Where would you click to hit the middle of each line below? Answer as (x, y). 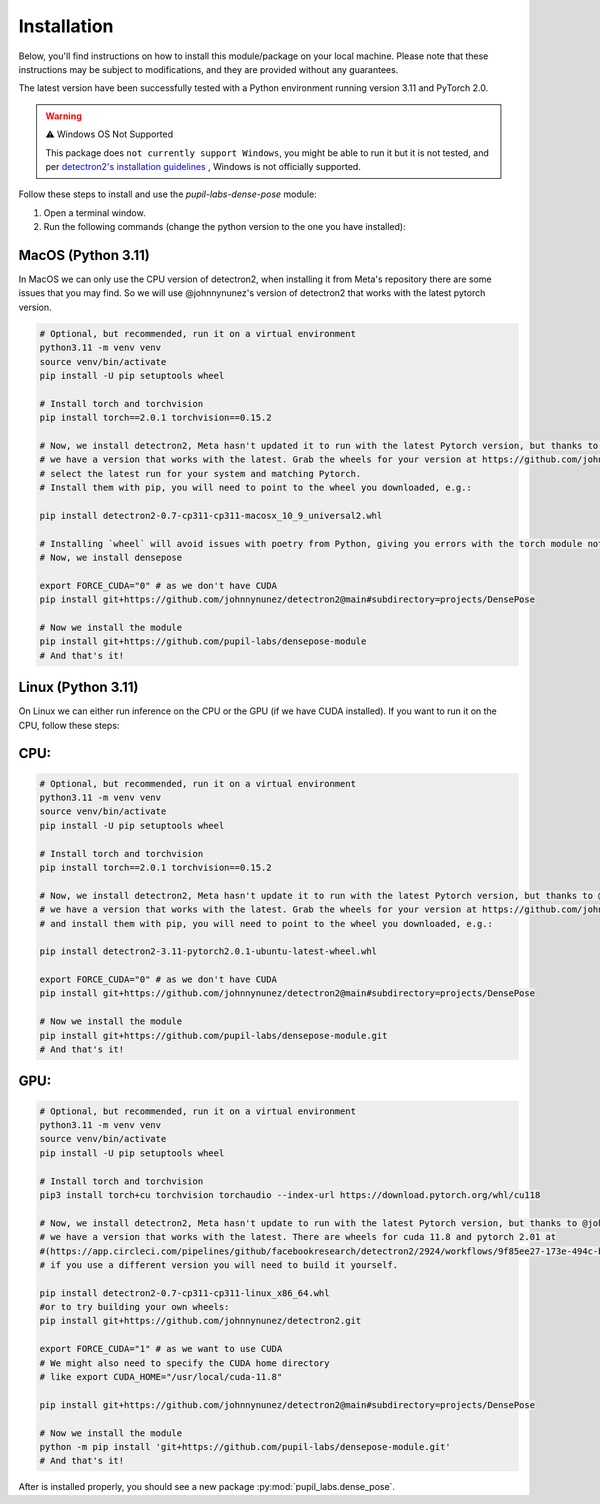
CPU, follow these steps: (69, 725)
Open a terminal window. (94, 212)
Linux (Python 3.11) (78, 687)
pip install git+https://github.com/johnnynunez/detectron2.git (200, 1321)
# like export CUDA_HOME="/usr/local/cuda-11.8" (161, 1377)
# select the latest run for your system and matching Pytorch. (200, 473)
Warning (63, 116)
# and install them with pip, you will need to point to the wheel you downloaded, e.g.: (266, 923)
